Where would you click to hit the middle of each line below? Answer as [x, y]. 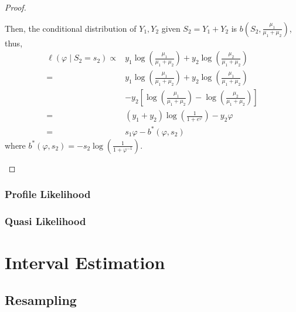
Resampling [41, 299]
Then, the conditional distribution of [71, 28]
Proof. [16, 7]
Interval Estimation [85, 262]
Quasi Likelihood [45, 221]
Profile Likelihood [48, 194]
